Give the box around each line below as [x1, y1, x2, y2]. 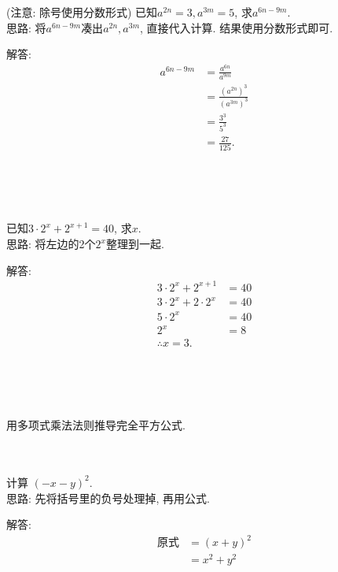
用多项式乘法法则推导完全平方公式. [6, 417, 186, 433]
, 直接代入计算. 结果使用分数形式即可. [140, 19, 333, 35]
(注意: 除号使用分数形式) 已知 [6, 4, 158, 20]
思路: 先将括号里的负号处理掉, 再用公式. [6, 489, 210, 506]
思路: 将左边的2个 [6, 236, 96, 252]
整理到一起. [105, 236, 164, 252]
